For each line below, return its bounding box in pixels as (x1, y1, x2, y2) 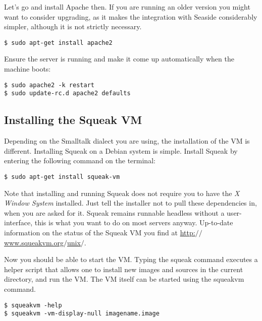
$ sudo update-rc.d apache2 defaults (4, 90, 131, 97)
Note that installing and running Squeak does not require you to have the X (4, 187, 240, 198)
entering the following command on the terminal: (4, 155, 155, 166)
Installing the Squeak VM (4, 112, 142, 127)
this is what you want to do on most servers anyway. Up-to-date (34, 217, 233, 228)
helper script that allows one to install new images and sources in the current (4, 264, 243, 274)
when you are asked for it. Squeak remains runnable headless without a (4, 207, 225, 218)
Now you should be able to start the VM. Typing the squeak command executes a (4, 254, 258, 265)
